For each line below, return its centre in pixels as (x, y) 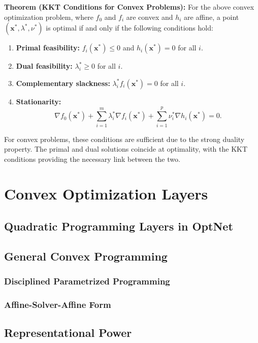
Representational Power (68, 333)
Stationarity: (39, 101)
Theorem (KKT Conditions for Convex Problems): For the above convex (129, 7)
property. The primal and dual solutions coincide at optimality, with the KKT (126, 149)
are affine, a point (212, 17)
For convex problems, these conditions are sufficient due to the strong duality (124, 139)
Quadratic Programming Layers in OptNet (119, 226)
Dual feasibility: (44, 66)
